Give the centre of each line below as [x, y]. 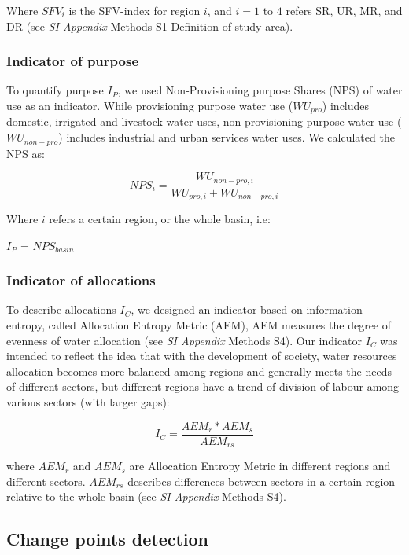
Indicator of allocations [81, 280]
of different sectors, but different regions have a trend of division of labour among [203, 386]
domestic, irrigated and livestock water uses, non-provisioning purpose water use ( [204, 121]
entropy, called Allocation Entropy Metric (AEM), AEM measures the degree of [199, 325]
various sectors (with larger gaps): [88, 402]
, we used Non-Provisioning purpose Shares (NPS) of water [260, 90]
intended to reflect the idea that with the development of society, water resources [202, 356]
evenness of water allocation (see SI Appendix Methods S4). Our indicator [184, 340]
